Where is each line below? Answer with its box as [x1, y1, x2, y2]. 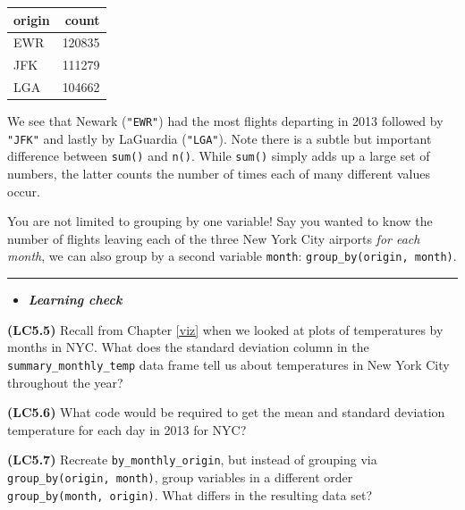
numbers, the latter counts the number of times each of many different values [7, 164, 430, 183]
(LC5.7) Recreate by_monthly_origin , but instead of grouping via [7, 450, 377, 469]
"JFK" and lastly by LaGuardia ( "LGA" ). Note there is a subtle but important [7, 129, 432, 147]
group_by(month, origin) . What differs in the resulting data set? [7, 485, 373, 504]
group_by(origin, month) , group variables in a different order [7, 468, 353, 486]
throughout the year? [7, 372, 123, 391]
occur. [7, 181, 40, 200]
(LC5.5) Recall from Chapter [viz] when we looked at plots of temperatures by [7, 320, 444, 339]
